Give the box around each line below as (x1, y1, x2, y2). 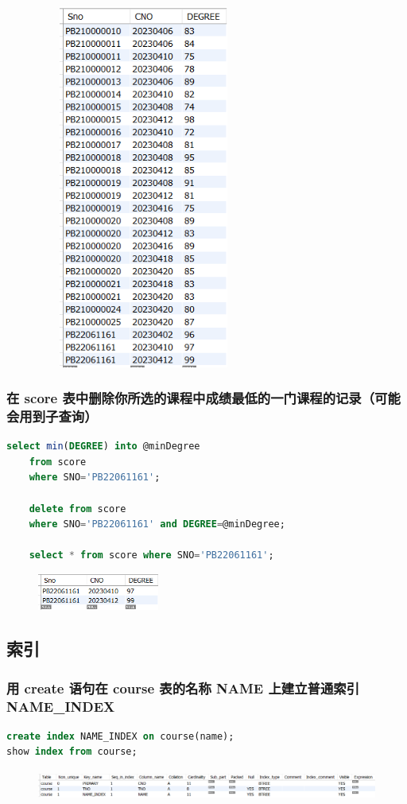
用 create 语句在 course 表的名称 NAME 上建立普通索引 (6, 678, 359, 697)
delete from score (29, 503, 126, 515)
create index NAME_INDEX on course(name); (6, 730, 235, 742)
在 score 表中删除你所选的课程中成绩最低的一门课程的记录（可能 (6, 388, 401, 408)
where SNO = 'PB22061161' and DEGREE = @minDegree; (29, 519, 285, 530)
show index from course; (6, 746, 138, 758)
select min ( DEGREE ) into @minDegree (6, 441, 200, 452)
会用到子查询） (6, 406, 98, 425)
